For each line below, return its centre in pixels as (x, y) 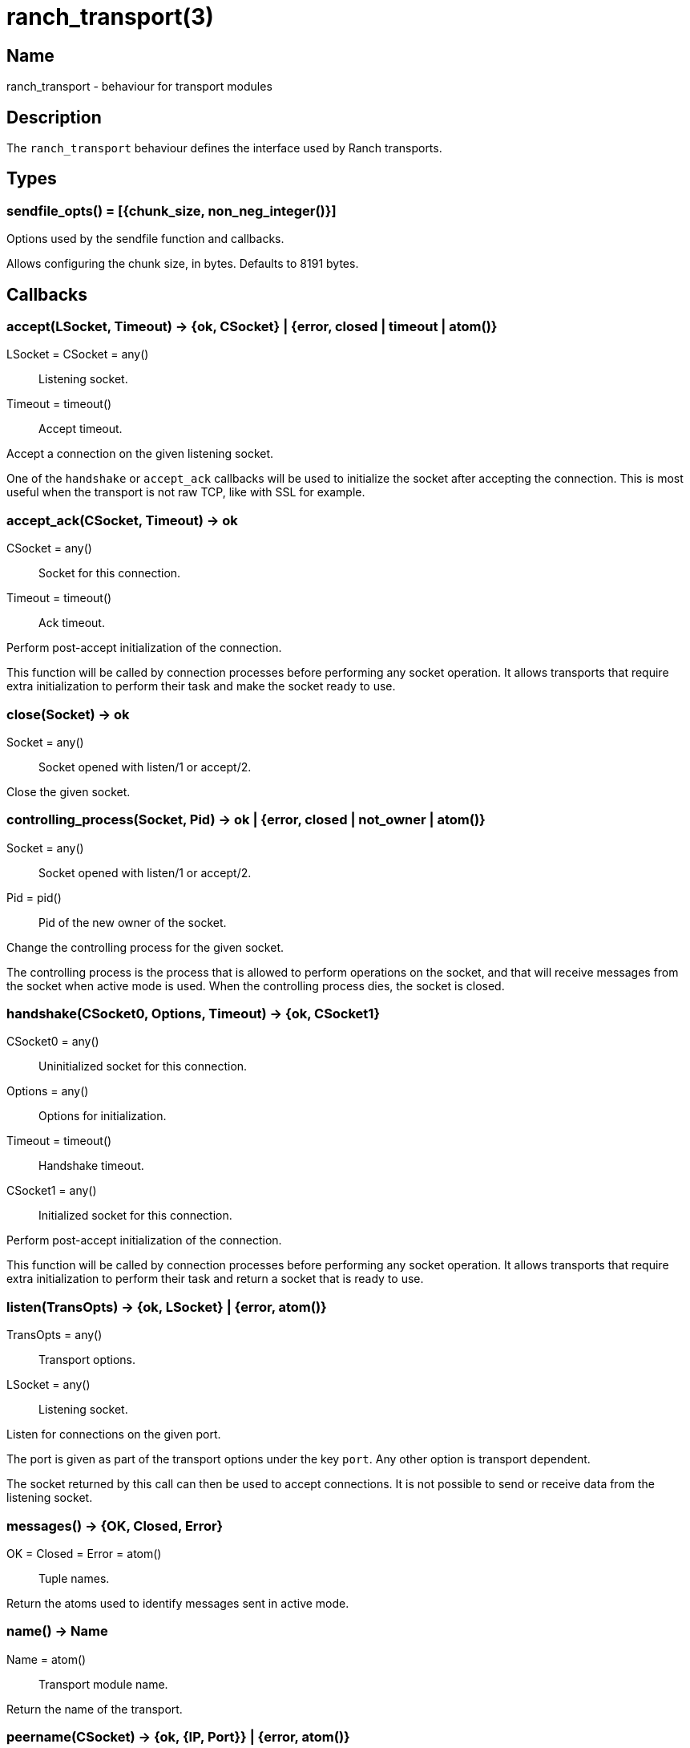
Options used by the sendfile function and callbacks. (145, 239)
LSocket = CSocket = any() (78, 354)
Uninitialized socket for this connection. (143, 1066)
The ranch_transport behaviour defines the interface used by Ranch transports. (224, 148)
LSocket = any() (48, 1385)
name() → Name (57, 1631)
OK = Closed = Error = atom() (84, 1553)
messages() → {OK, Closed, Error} (115, 1525)
